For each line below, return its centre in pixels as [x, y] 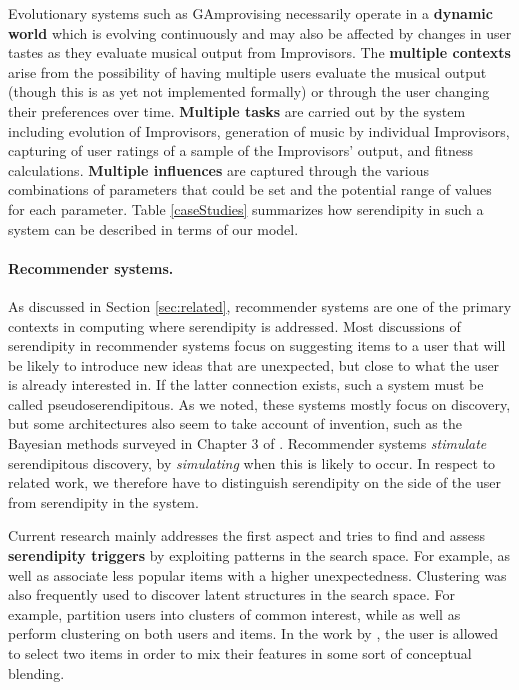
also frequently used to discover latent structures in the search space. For [231, 594]
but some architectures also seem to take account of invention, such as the [235, 423]
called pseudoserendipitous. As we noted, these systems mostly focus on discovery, [259, 403]
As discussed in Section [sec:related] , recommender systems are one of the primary [260, 305]
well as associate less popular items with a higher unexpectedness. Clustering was [257, 574]
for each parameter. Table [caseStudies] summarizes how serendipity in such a [246, 208]
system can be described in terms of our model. [153, 228]
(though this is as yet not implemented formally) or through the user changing [249, 91]
